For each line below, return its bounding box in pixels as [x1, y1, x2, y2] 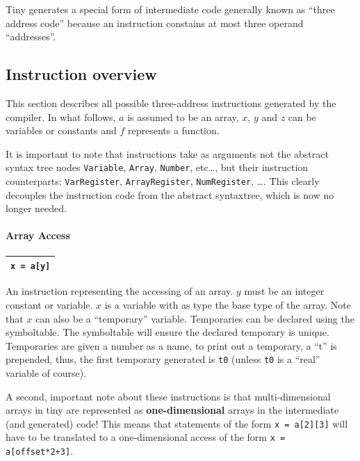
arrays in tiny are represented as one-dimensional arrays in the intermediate [6, 403, 339, 417]
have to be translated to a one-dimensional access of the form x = [6, 430, 286, 444]
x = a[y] [10, 261, 51, 272]
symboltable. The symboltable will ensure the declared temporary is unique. [6, 325, 329, 339]
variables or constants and [6, 123, 117, 138]
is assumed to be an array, [127, 109, 239, 124]
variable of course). [6, 365, 87, 380]
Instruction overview [6, 63, 157, 85]
